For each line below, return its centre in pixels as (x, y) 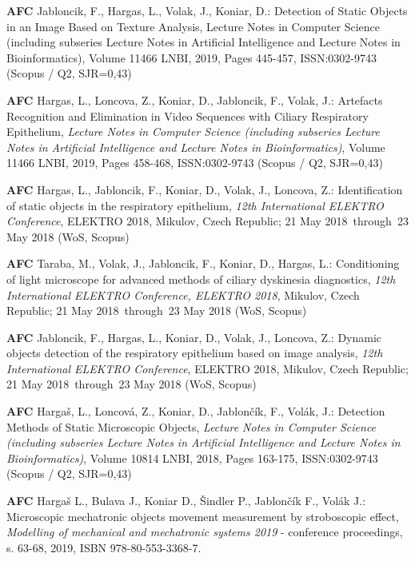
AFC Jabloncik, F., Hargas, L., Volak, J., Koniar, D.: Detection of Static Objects (207, 10)
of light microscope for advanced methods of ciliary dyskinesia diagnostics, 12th (201, 279)
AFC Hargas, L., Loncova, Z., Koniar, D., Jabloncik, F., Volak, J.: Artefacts (195, 99)
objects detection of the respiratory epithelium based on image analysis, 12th (195, 353)
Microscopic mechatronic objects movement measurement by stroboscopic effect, (203, 516)
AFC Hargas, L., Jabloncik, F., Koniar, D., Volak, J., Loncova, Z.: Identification (205, 189)
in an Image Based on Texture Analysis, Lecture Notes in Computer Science (194, 26)
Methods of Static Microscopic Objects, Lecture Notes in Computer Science (192, 426)
